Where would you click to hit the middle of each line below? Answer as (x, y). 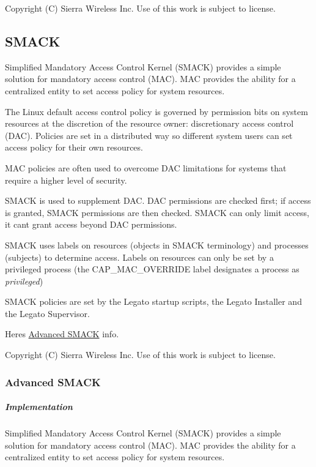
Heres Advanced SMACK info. (62, 334)
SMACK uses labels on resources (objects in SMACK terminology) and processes (157, 245)
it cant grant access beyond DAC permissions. (91, 224)
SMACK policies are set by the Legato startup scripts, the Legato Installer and (153, 301)
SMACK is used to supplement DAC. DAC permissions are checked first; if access (158, 200)
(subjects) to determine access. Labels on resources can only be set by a (139, 257)
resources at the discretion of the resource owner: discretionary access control (149, 123)
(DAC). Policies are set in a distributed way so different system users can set (149, 135)
